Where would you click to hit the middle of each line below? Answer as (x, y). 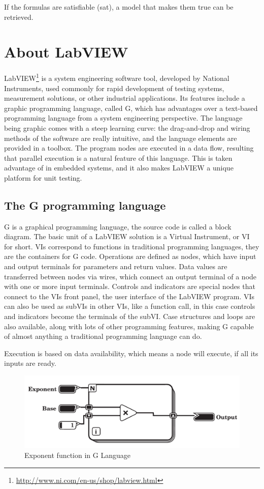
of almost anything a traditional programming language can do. (103, 336)
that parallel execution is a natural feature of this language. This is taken (118, 157)
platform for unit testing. (43, 177)
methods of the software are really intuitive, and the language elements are (121, 138)
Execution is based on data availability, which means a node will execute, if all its (131, 353)
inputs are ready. (30, 363)
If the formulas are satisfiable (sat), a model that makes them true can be (119, 7)
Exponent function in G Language (77, 455)
